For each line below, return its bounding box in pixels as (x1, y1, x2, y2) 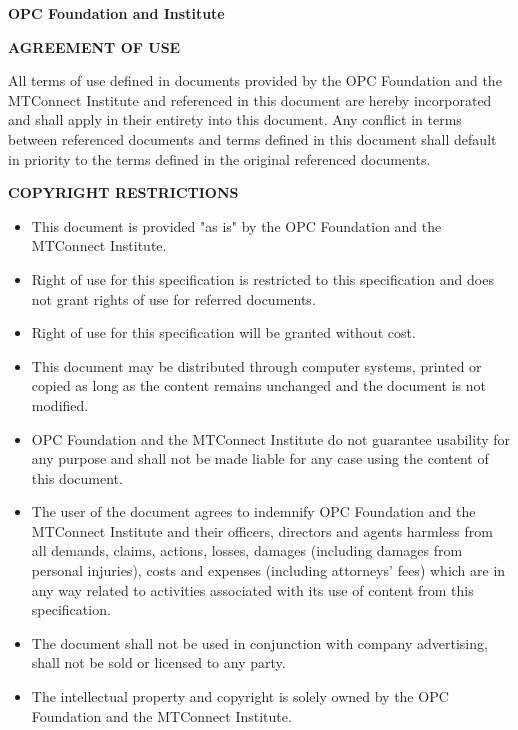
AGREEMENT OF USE (8, 36, 181, 57)
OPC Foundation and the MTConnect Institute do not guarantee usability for (31, 428, 511, 449)
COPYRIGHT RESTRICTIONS (8, 182, 239, 203)
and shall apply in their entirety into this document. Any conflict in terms (8, 109, 462, 130)
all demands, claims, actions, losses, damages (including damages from (31, 540, 463, 561)
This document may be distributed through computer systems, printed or (31, 355, 482, 376)
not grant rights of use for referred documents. (31, 288, 316, 309)
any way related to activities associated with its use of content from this (31, 579, 474, 600)
